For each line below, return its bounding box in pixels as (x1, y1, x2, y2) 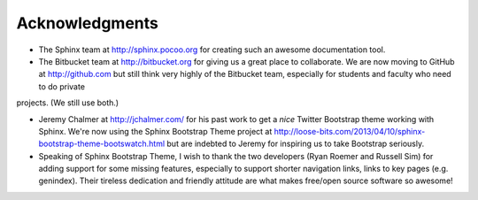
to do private (38, 81, 86, 92)
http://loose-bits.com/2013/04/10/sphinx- (274, 126, 426, 136)
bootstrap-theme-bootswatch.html (38, 138, 166, 150)
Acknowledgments (16, 13, 159, 33)
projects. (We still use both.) (16, 97, 119, 108)
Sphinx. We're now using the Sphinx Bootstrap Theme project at (38, 126, 273, 136)
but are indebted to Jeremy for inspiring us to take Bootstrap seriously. (166, 138, 425, 150)
